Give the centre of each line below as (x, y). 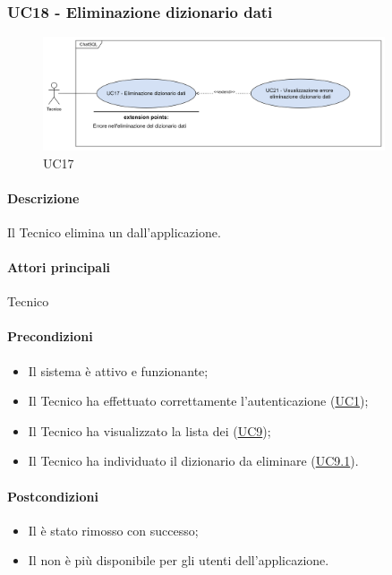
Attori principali (59, 267)
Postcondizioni (53, 496)
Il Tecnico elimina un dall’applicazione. (114, 232)
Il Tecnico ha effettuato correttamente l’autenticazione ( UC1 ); (198, 401)
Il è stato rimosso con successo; (113, 530)
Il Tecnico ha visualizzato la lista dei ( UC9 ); (149, 430)
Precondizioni (50, 336)
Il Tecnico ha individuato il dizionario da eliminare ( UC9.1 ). (193, 461)
